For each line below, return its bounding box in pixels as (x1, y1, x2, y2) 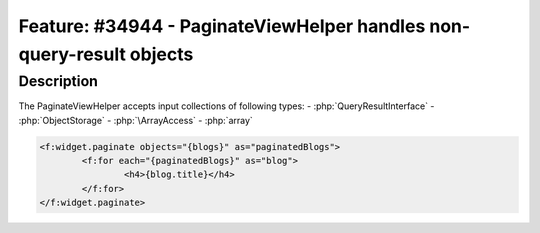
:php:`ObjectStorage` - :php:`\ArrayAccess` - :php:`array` (18, 114, 254, 126)
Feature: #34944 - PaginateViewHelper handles (18, 15, 426, 37)
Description (18, 72, 99, 90)
